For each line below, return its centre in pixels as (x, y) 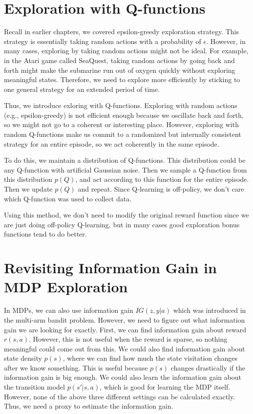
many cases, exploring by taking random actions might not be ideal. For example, (126, 51)
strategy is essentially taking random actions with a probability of (103, 41)
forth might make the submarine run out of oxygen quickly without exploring (120, 70)
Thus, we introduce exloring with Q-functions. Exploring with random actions (121, 105)
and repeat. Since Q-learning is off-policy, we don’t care (161, 189)
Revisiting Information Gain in (110, 268)
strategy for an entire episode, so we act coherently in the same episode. (112, 143)
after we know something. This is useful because (76, 367)
